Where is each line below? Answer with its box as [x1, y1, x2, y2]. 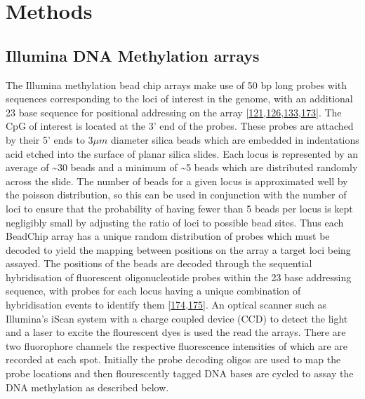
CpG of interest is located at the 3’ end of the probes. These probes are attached [6, 119, 354, 133]
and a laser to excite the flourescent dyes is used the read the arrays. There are [6, 325, 346, 339]
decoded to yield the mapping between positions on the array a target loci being [6, 242, 351, 257]
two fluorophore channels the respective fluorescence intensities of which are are [6, 338, 348, 353]
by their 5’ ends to [6, 132, 85, 147]
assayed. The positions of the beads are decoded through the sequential [6, 256, 312, 271]
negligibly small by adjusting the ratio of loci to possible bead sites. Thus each [6, 215, 344, 229]
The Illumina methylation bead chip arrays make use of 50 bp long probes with [6, 77, 347, 92]
